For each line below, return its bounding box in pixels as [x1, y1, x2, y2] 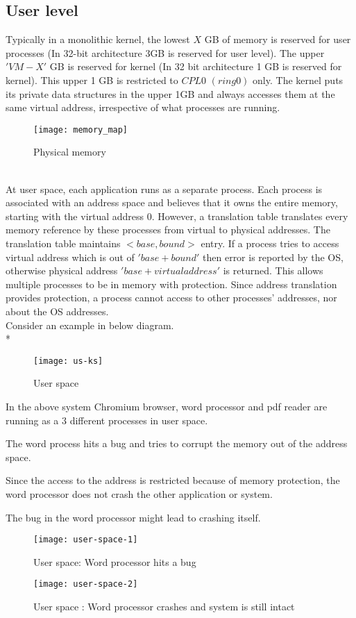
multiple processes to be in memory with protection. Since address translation [6, 276, 337, 291]
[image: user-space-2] [33, 579, 138, 590]
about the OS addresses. [6, 303, 109, 318]
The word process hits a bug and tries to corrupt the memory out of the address [6, 436, 348, 451]
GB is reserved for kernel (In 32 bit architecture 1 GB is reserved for [49, 59, 342, 74]
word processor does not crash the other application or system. [6, 486, 273, 501]
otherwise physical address [6, 263, 118, 278]
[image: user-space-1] [33, 535, 138, 545]
